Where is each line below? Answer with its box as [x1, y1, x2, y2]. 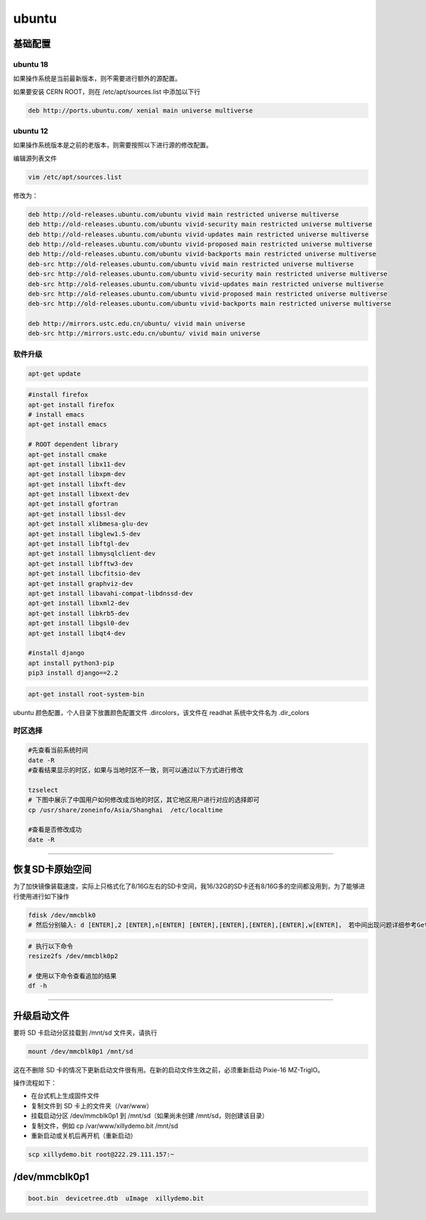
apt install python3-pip [28, 659, 115, 667]
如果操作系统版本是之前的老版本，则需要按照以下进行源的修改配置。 [13, 141, 212, 149]
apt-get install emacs [28, 420, 107, 429]
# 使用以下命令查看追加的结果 [28, 971, 117, 980]
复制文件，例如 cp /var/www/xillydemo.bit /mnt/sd [31, 1121, 178, 1130]
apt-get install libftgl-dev [28, 540, 130, 548]
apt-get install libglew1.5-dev [28, 530, 141, 538]
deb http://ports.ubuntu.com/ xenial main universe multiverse [28, 107, 253, 114]
